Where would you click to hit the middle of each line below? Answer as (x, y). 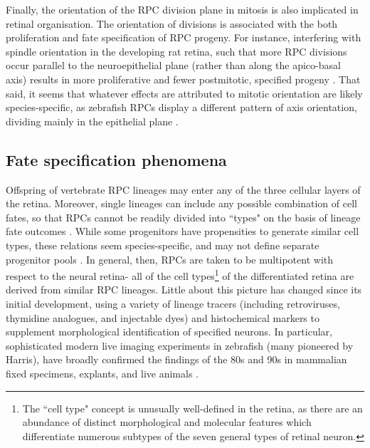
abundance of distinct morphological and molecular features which (167, 422)
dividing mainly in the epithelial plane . (92, 121)
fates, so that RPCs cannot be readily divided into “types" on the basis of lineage (183, 217)
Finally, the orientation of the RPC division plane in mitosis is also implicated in (182, 9)
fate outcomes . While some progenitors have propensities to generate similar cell (183, 231)
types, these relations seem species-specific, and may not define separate (163, 245)
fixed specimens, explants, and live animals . (102, 373)
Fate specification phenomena (116, 159)
